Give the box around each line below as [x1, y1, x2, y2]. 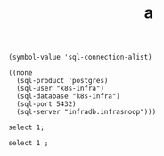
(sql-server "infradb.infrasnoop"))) [16, 108, 157, 117]
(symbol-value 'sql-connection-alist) [8, 53, 152, 62]
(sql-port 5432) [16, 100, 77, 109]
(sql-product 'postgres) [16, 77, 109, 86]
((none [8, 69, 33, 78]
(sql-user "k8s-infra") [16, 84, 104, 94]
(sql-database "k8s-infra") [16, 92, 121, 101]
